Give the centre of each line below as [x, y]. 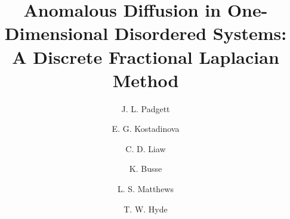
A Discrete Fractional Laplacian [146, 56]
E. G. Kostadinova [146, 129]
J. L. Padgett [146, 108]
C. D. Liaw [146, 148]
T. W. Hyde [146, 209]
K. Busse [146, 169]
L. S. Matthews [146, 189]
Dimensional [56, 33]
